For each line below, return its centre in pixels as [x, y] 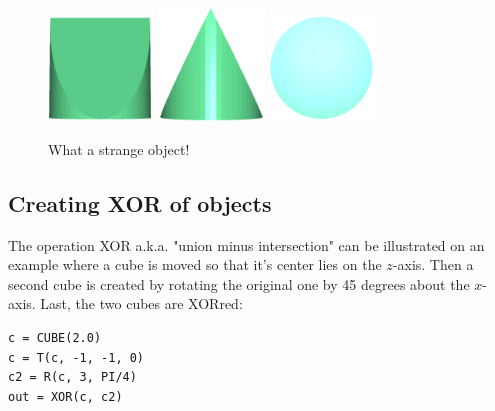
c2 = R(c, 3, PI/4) [72, 377]
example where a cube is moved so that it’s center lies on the [195, 264]
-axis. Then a [433, 264]
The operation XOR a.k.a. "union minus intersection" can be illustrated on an [246, 244]
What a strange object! [119, 148]
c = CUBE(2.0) [55, 337]
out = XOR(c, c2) [65, 396]
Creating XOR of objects [140, 202]
